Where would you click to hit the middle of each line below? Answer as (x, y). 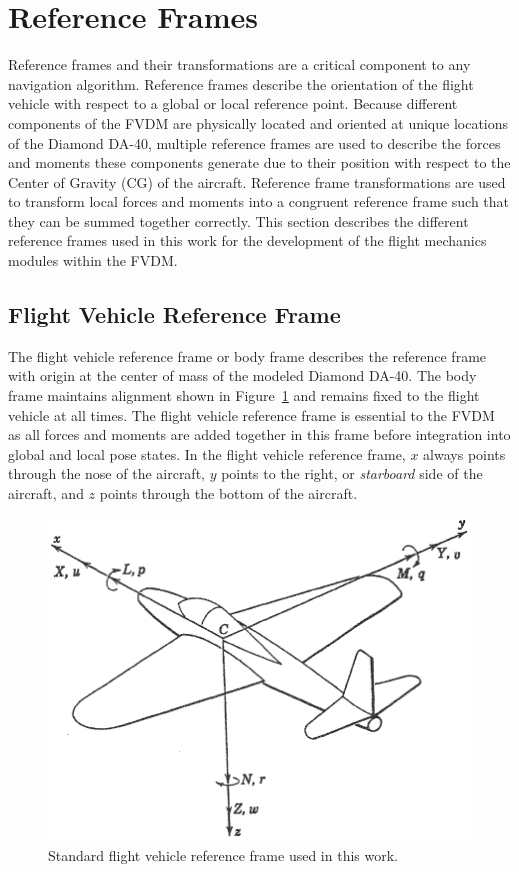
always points (464, 453)
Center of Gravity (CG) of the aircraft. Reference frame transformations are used (257, 181)
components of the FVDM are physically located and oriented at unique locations (258, 122)
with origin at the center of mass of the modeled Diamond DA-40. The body (242, 375)
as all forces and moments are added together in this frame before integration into (259, 434)
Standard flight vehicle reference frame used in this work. (223, 854)
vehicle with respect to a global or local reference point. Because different (233, 103)
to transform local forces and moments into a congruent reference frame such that (259, 201)
